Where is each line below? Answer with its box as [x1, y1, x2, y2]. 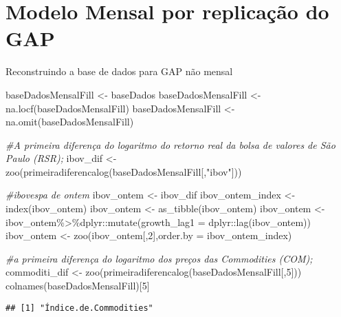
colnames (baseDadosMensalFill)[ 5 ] [5, 278, 150, 293]
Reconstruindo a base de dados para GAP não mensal [5, 64, 233, 79]
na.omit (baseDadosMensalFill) [5, 114, 134, 129]
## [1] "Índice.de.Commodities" [5, 303, 153, 313]
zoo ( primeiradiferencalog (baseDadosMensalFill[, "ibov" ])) [5, 164, 242, 178]
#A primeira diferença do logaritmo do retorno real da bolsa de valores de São [5, 137, 335, 152]
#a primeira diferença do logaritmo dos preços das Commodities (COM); [5, 251, 313, 265]
